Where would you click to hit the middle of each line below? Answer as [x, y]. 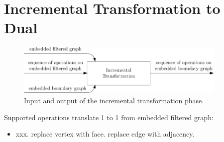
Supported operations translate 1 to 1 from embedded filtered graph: [109, 117]
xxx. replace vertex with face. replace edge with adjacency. [105, 134]
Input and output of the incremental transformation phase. [114, 100]
